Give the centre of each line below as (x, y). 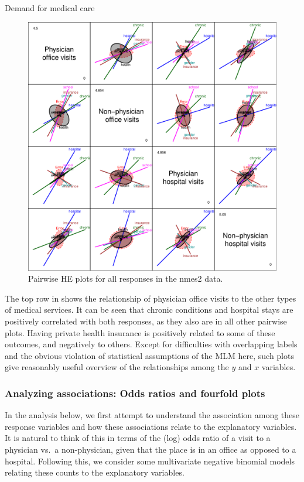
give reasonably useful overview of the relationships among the (117, 367)
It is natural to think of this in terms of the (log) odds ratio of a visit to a (138, 438)
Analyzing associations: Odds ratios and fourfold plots (135, 393)
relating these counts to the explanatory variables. (95, 472)
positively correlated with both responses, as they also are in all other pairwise (146, 321)
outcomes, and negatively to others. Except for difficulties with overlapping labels (151, 344)
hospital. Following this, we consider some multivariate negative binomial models (150, 461)
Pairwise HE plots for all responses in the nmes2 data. (126, 278)
